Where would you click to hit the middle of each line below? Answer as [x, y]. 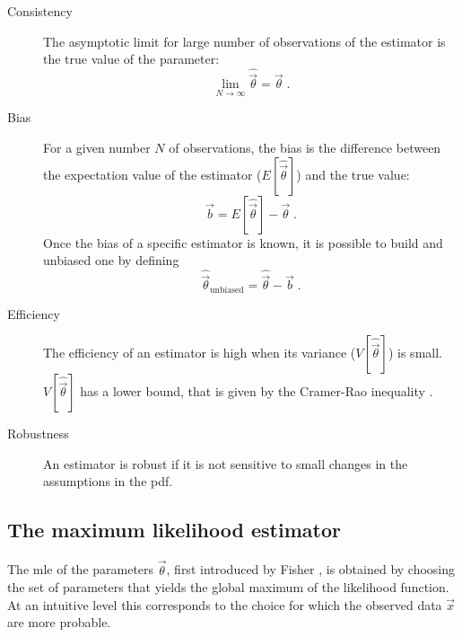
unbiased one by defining [111, 260]
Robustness [38, 434]
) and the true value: [353, 174]
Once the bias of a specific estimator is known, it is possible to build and [243, 242]
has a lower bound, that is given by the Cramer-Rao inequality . [257, 391]
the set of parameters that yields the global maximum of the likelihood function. [228, 587]
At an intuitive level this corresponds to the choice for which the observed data [225, 604]
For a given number [97, 148]
